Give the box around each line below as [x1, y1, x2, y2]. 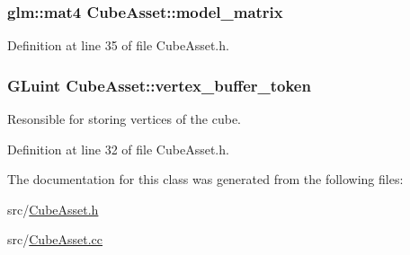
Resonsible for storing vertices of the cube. [7, 110, 241, 128]
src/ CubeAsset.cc [7, 230, 103, 249]
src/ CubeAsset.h [7, 199, 99, 218]
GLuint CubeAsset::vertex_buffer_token [7, 74, 311, 96]
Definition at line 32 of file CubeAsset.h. [7, 139, 229, 158]
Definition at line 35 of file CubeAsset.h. [7, 36, 229, 55]
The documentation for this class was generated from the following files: [7, 170, 404, 189]
